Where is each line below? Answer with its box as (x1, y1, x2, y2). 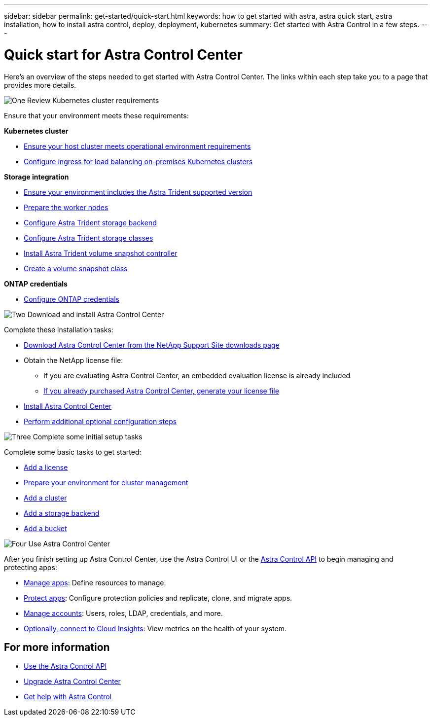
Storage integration (4, 172, 69, 181)
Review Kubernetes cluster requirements (27, 96, 159, 105)
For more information (4, 641, 110, 653)
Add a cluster (24, 493, 67, 502)
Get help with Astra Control (24, 692, 112, 701)
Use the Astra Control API (24, 662, 107, 671)
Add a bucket (24, 524, 67, 533)
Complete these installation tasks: (4, 325, 113, 334)
